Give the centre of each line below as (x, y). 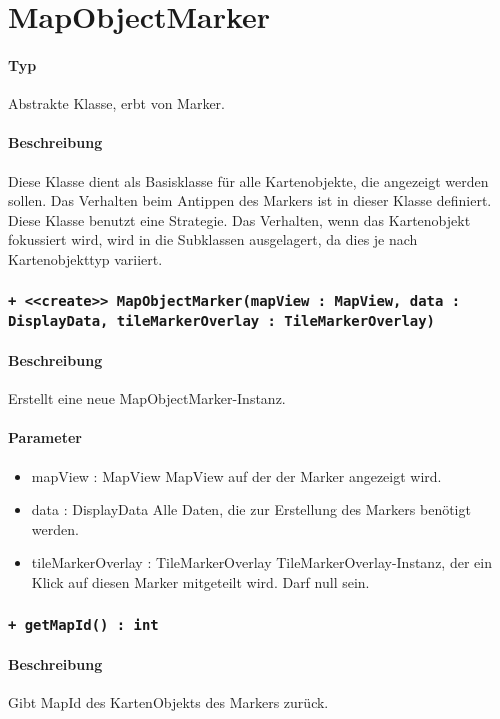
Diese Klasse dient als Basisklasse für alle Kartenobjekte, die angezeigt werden (248, 180)
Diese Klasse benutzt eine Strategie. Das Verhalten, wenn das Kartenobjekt (239, 219)
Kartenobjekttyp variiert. (85, 258)
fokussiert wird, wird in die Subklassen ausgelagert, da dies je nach (213, 239)
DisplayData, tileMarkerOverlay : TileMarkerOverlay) (221, 320)
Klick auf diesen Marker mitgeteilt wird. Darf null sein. (200, 581)
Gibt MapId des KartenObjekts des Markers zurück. (168, 701)
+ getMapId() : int (83, 624)
